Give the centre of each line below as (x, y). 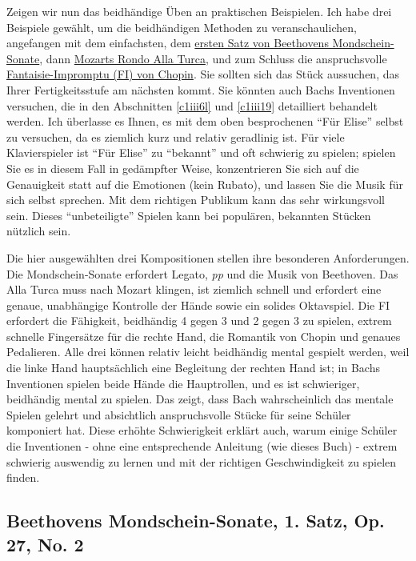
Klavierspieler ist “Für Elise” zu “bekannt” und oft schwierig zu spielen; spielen (201, 152)
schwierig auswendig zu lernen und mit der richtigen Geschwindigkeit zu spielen (202, 461)
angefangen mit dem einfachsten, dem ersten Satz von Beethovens (168, 43)
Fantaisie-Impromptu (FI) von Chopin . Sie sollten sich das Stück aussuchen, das (203, 74)
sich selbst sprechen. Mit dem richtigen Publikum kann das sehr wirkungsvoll (196, 200)
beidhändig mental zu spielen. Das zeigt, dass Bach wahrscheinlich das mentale (200, 399)
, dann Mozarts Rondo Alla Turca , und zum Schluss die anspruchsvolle (213, 58)
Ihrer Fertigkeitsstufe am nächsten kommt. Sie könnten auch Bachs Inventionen (201, 89)
